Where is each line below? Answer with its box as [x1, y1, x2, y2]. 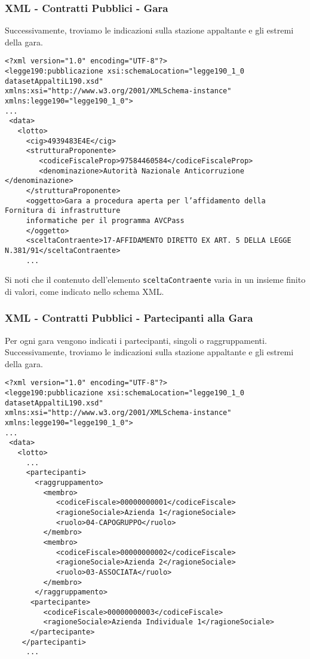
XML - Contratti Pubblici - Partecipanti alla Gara [5, 310, 253, 325]
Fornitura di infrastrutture [5, 206, 121, 215]
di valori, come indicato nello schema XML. [5, 285, 164, 297]
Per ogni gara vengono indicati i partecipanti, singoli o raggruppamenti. [5, 334, 267, 346]
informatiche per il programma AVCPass [26, 216, 185, 225]
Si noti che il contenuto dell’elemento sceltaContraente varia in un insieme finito [5, 273, 306, 286]
